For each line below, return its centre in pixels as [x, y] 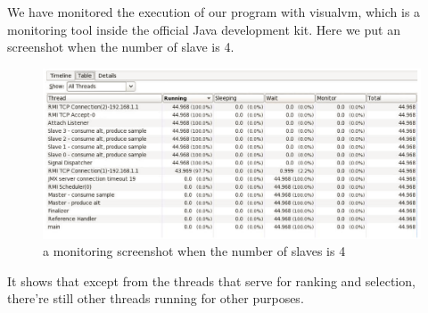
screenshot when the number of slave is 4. [121, 47]
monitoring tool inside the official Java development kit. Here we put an [204, 29]
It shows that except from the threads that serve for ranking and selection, [211, 280]
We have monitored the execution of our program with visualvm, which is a [214, 12]
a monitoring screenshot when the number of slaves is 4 [194, 251]
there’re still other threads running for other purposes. [156, 298]
